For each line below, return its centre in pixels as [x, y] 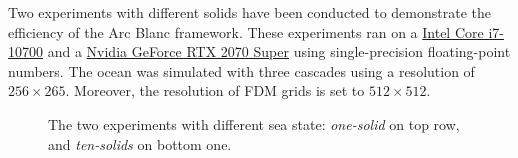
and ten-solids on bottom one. [140, 143]
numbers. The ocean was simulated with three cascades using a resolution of [241, 70]
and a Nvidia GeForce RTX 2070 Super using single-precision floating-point [279, 51]
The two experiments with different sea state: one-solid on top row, [254, 123]
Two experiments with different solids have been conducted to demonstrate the [249, 12]
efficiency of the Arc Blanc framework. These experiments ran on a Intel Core [246, 31]
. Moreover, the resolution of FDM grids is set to [215, 90]
